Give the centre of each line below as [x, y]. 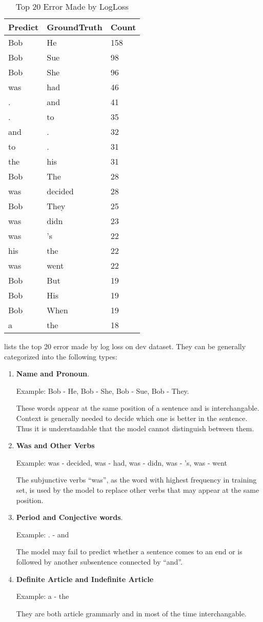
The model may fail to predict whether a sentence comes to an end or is [129, 551]
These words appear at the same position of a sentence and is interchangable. [138, 408]
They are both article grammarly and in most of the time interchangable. [131, 613]
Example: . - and [43, 534]
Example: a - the [43, 596]
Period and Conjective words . [69, 517]
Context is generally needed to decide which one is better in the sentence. [132, 418]
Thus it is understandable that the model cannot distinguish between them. [135, 428]
